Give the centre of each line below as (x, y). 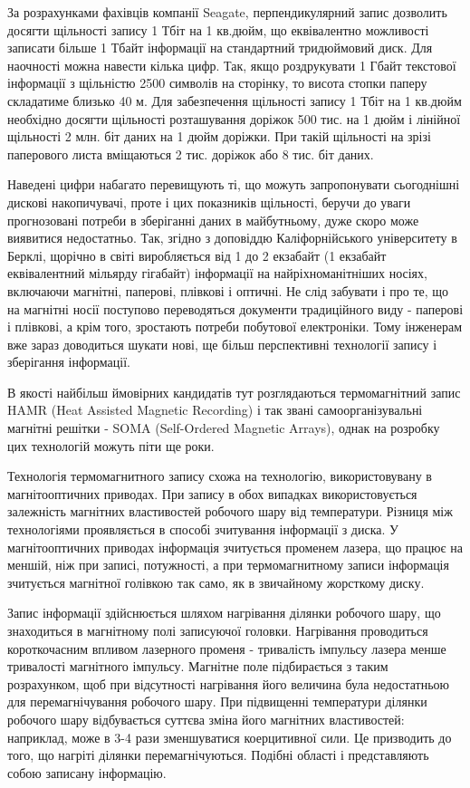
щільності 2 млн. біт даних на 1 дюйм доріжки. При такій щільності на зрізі (219, 136)
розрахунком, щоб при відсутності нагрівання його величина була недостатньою (229, 683)
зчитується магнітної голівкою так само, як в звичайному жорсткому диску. (216, 582)
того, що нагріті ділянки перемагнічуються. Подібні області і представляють (218, 755)
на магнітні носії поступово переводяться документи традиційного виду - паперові (235, 308)
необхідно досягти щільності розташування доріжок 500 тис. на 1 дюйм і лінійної (234, 118)
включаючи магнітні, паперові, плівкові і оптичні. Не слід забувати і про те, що (228, 290)
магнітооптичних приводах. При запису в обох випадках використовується (212, 493)
